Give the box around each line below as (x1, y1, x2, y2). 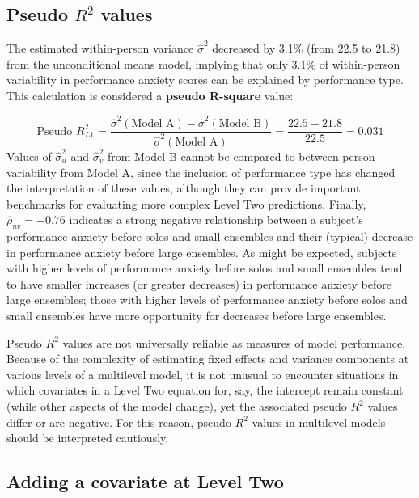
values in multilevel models (252, 413, 386, 430)
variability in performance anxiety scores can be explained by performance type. (6, 71, 404, 88)
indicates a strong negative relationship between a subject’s (69, 211, 363, 228)
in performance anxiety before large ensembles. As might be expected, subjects (6, 243, 397, 260)
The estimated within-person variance (6, 40, 194, 57)
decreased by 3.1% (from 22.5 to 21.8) (212, 40, 400, 57)
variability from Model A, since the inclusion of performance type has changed (6, 163, 396, 180)
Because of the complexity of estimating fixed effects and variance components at (6, 350, 409, 367)
